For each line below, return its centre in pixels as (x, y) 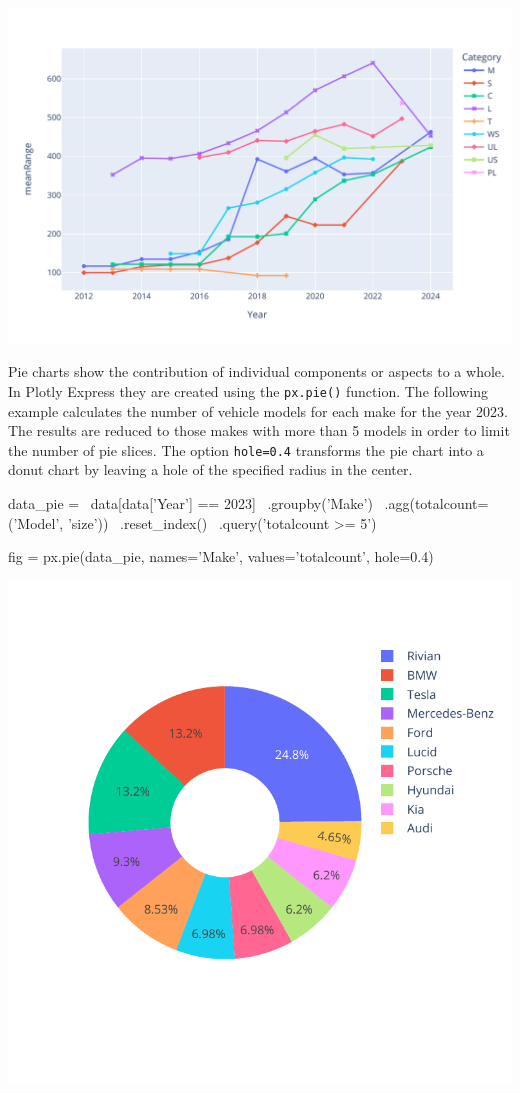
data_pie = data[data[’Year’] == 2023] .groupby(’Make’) (190, 502)
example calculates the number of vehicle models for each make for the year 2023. (258, 410)
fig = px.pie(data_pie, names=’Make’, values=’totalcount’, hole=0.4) (221, 556)
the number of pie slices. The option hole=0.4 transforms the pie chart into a (246, 449)
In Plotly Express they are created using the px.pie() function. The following (248, 390)
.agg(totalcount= (436, 502)
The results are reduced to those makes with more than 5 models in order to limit (259, 430)
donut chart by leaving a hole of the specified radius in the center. (210, 469)
